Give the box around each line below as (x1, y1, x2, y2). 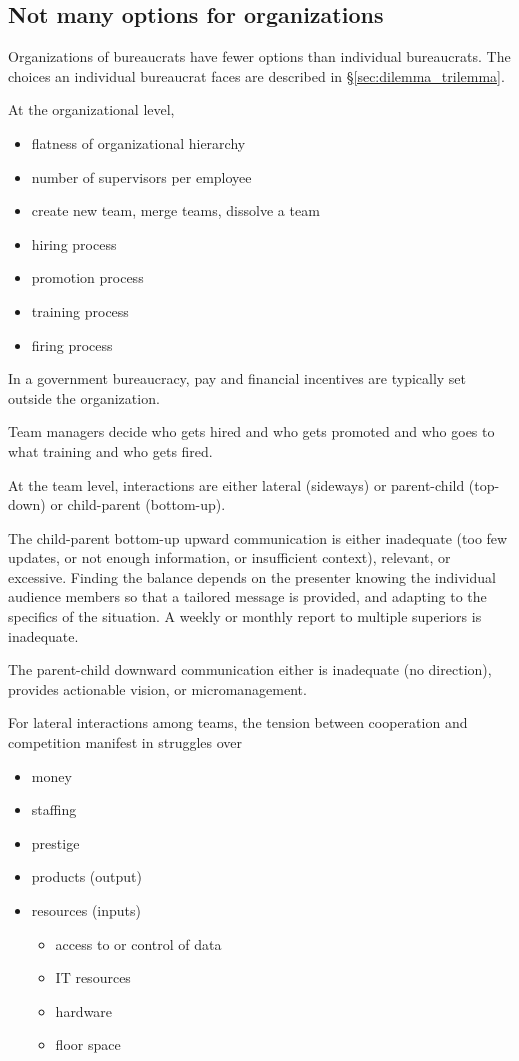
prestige (31, 832, 80, 853)
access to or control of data (55, 933, 222, 954)
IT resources (55, 967, 131, 988)
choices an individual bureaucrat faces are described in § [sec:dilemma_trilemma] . (8, 65, 505, 86)
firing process (31, 334, 113, 355)
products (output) (31, 866, 143, 887)
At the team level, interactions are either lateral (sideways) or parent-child (8, 474, 465, 495)
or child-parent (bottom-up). (50, 494, 226, 515)
